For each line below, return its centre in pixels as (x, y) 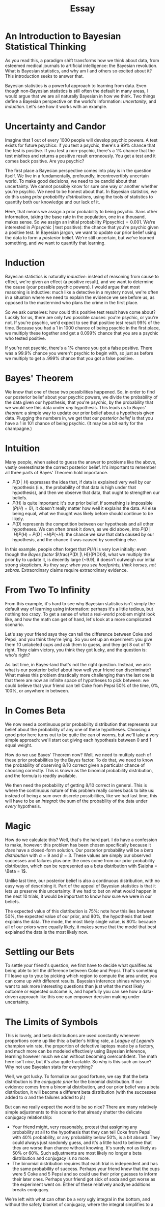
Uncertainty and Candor (55, 127)
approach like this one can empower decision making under (79, 997)
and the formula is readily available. (41, 776)
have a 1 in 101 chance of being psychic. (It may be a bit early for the (74, 423)
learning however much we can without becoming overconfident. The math (81, 1056)
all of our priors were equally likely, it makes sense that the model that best (81, 927)
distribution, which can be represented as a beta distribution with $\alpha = (81, 866)
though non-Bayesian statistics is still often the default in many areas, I (77, 91)
